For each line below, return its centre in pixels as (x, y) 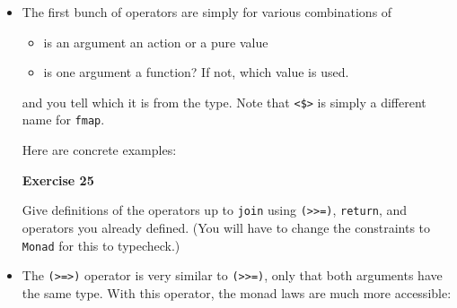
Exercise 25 (58, 180)
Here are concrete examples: (99, 150)
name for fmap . (63, 120)
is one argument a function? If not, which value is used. (196, 72)
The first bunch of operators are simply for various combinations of (207, 12)
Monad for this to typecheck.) (101, 245)
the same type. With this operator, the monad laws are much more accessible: (237, 292)
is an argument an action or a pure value (156, 42)
